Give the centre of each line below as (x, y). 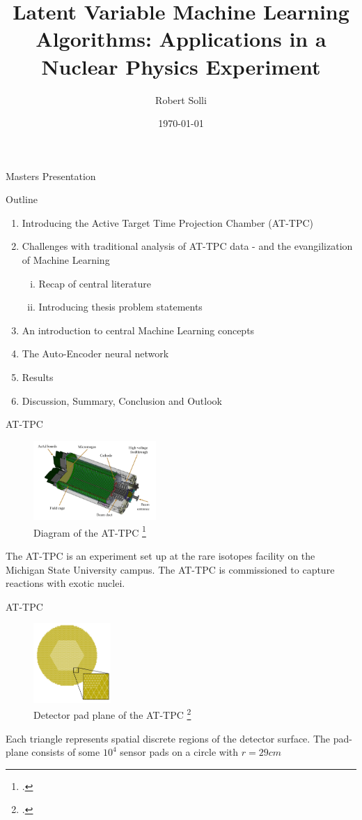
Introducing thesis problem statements (120, 307)
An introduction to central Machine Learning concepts (138, 330)
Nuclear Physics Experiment (181, 66)
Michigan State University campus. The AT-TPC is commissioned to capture (170, 569)
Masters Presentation (51, 176)
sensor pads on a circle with (179, 752)
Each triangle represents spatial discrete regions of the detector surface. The (168, 738)
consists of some (66, 752)
